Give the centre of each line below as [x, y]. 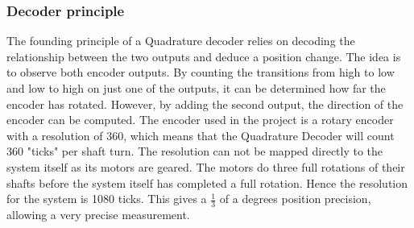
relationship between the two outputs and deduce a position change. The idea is [204, 56]
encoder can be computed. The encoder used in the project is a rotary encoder [200, 120]
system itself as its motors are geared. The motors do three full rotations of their [206, 166]
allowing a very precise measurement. [98, 214]
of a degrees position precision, [295, 199]
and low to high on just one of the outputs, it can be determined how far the [196, 88]
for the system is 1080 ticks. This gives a [107, 199]
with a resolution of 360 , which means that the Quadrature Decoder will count [201, 135]
